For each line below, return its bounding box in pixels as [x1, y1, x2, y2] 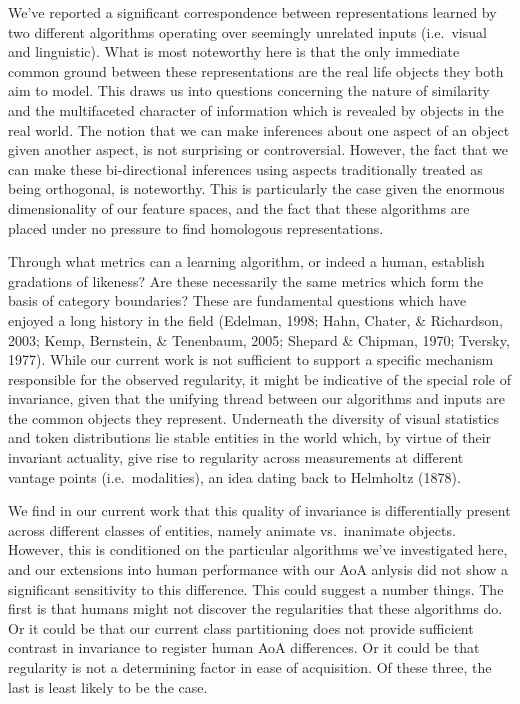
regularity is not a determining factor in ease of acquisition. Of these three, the [8, 657, 492, 677]
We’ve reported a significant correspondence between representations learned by [8, 2, 497, 22]
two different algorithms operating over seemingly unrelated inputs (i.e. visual [8, 21, 487, 42]
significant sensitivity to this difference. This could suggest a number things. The [8, 578, 504, 599]
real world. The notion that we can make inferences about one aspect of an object [8, 119, 510, 140]
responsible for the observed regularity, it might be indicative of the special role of [8, 368, 512, 389]
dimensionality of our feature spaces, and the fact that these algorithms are [8, 197, 470, 218]
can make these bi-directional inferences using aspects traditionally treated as [8, 158, 483, 179]
